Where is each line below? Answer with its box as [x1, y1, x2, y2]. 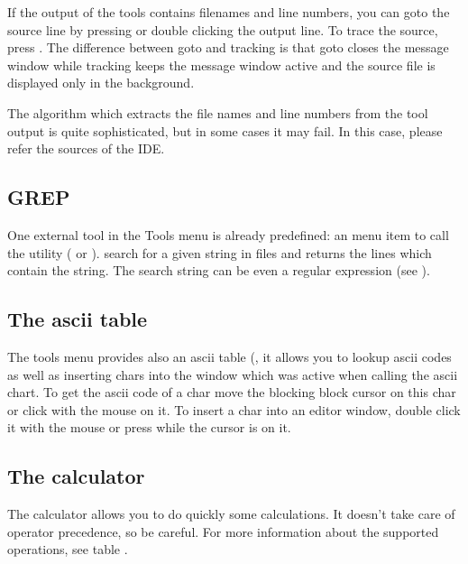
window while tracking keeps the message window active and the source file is [7, 55, 436, 74]
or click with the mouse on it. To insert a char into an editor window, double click [7, 400, 461, 419]
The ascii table [7, 305, 148, 333]
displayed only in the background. [7, 73, 195, 92]
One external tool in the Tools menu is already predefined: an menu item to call [7, 225, 449, 244]
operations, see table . [7, 540, 128, 559]
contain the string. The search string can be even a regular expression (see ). [7, 261, 430, 280]
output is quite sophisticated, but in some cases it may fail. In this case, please [7, 121, 443, 140]
